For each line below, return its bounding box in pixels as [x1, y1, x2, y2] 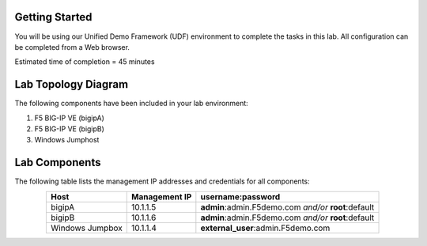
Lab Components [14, 156, 101, 169]
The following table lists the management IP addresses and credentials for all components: [14, 176, 310, 186]
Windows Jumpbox [51, 222, 123, 233]
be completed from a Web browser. [14, 42, 130, 51]
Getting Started [14, 10, 93, 24]
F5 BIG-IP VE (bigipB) [34, 123, 104, 134]
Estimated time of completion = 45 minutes [14, 57, 155, 66]
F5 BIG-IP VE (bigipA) [34, 113, 104, 123]
